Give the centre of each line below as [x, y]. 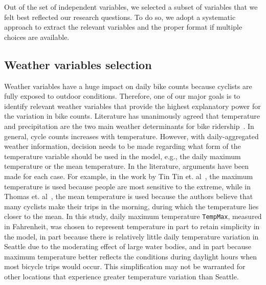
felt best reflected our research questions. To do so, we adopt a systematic [120, 17]
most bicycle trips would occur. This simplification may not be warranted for [125, 266]
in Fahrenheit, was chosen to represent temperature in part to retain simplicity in [132, 226]
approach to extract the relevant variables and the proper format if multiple [123, 27]
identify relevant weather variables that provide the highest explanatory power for [132, 106]
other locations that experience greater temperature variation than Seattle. [121, 276]
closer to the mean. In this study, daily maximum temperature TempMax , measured [133, 216]
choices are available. [37, 37]
